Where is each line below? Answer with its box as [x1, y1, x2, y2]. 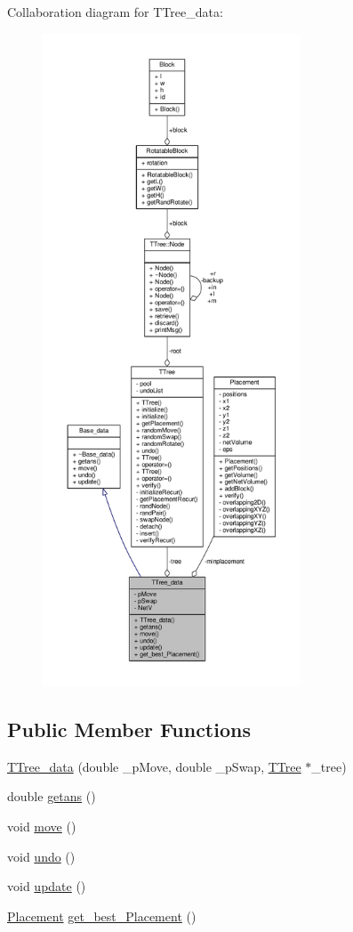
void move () [7, 816, 76, 835]
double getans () [7, 787, 96, 806]
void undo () [7, 847, 76, 865]
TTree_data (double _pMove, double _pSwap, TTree [7, 757, 301, 775]
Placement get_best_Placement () [7, 906, 197, 925]
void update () [7, 877, 86, 896]
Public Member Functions [7, 715, 251, 742]
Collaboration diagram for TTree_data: [7, 3, 223, 20]
